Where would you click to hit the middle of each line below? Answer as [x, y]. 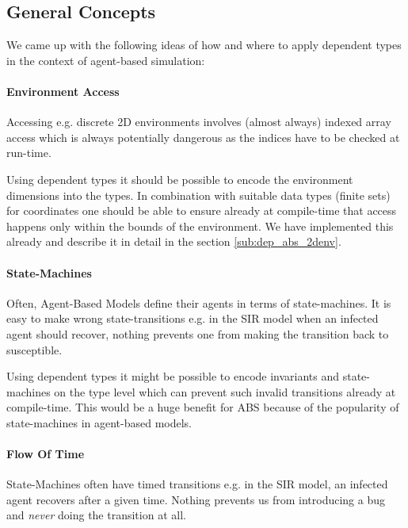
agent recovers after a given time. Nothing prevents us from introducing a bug [196, 499]
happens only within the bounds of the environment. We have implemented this [200, 226]
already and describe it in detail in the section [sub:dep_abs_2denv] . [174, 241]
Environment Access [63, 91]
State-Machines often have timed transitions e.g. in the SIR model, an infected [197, 484]
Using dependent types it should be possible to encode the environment [180, 179]
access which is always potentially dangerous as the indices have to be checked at [203, 137]
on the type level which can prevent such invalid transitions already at [225, 391]
